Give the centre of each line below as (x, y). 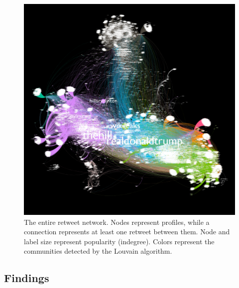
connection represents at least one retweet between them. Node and (127, 232)
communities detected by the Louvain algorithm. (98, 251)
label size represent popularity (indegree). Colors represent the (119, 241)
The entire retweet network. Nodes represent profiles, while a (117, 222)
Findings (27, 278)
